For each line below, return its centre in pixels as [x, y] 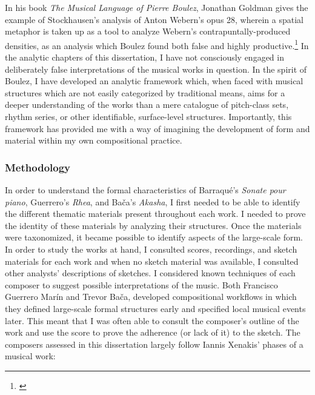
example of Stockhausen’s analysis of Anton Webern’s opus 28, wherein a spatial [154, 19]
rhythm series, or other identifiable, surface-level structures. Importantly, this [148, 116]
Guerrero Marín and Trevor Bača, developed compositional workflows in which [151, 297]
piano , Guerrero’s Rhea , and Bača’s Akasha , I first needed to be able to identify [153, 201]
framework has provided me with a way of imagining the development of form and [157, 128]
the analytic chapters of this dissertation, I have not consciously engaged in [144, 57]
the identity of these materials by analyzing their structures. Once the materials [153, 225]
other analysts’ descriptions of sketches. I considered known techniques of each [150, 273]
